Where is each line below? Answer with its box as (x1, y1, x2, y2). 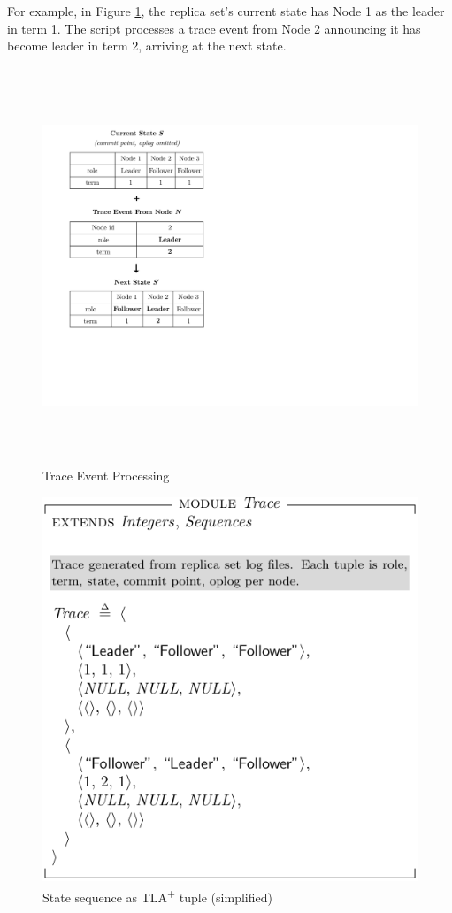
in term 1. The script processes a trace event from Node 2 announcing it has (7, 19, 421, 37)
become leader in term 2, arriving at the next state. (7, 36, 287, 55)
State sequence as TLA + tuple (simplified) (42, 885, 272, 906)
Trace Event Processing (42, 466, 170, 485)
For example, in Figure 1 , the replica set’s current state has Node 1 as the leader (7, 2, 445, 19)
